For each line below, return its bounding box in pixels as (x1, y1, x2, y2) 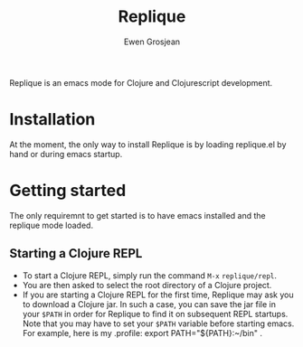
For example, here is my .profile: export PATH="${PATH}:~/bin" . (22, 327, 262, 338)
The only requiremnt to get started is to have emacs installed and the (9, 210, 266, 220)
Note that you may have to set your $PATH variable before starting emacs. (22, 318, 295, 329)
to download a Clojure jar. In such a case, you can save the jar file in (22, 298, 277, 309)
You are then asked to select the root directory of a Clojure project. (22, 279, 272, 290)
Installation (9, 109, 96, 130)
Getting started (9, 181, 127, 201)
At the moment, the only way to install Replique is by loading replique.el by (9, 138, 287, 150)
